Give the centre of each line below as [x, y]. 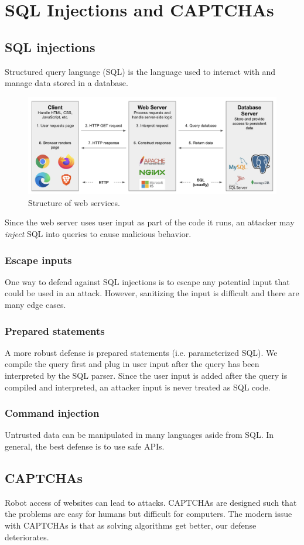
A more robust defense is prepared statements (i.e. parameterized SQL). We [141, 352]
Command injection [52, 413]
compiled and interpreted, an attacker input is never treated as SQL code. [138, 387]
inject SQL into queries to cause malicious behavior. [98, 234]
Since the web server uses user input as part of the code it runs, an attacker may [150, 222]
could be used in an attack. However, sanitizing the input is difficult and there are [152, 293]
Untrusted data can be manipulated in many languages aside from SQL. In [139, 435]
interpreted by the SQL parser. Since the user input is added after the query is [146, 375]
